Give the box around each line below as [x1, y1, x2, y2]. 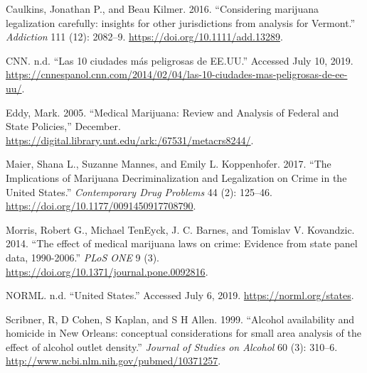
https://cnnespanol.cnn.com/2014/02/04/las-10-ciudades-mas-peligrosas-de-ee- [6, 67, 348, 82]
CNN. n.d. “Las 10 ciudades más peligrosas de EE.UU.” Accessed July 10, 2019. [6, 53, 353, 67]
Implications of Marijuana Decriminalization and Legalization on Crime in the [6, 170, 347, 185]
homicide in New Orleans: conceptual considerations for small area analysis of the [6, 325, 361, 340]
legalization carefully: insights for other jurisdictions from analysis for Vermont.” [6, 15, 356, 30]
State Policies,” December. [6, 119, 121, 134]
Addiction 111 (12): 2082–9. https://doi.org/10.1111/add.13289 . [6, 29, 283, 44]
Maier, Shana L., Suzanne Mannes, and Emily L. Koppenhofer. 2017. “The [6, 156, 331, 171]
